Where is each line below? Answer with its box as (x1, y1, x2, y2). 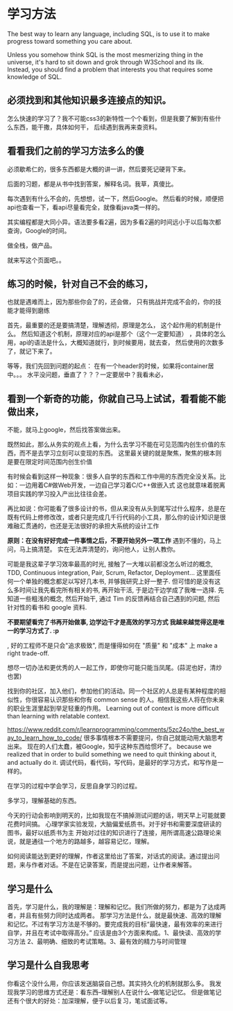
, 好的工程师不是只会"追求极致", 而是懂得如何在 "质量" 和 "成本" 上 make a (7, 641, 218, 650)
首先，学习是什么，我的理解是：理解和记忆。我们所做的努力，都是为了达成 (7, 903, 220, 910)
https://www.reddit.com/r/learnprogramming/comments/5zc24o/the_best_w (7, 725, 225, 734)
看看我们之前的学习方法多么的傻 (7, 145, 144, 157)
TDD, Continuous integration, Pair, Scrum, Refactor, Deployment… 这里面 (7, 569, 215, 577)
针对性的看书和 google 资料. (7, 603, 87, 612)
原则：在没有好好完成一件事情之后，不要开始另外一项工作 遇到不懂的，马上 (7, 537, 222, 545)
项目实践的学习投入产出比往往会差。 (7, 490, 111, 498)
